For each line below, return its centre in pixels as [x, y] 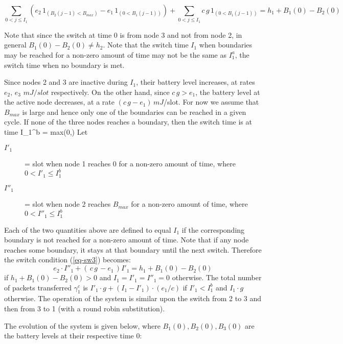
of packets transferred [38, 287]
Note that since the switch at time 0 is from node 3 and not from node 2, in [123, 34]
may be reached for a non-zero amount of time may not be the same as [115, 54]
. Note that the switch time [146, 45]
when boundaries [226, 45]
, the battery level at [228, 92]
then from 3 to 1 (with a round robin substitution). [85, 309]
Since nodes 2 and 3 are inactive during [66, 82]
